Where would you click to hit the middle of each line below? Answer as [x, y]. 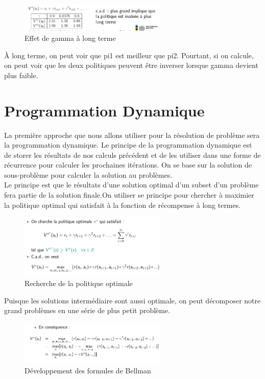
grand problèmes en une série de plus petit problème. [87, 310]
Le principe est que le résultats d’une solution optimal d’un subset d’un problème [131, 185]
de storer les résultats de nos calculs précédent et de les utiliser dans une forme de [132, 155]
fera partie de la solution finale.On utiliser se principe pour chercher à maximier [129, 195]
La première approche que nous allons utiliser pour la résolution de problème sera [132, 135]
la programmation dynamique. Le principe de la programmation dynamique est [128, 145]
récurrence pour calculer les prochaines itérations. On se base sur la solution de [128, 165]
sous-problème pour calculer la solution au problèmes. [88, 174]
